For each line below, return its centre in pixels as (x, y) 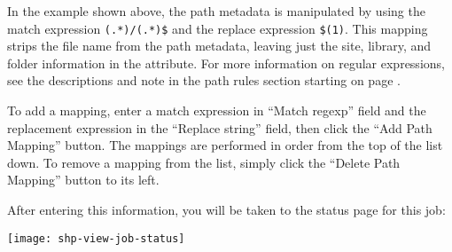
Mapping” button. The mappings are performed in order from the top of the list (225, 145)
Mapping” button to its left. (83, 180)
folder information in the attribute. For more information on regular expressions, (226, 63)
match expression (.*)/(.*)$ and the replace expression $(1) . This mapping (218, 28)
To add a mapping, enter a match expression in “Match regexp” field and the (217, 110)
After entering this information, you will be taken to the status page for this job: (226, 209)
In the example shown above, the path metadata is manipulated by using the (216, 11)
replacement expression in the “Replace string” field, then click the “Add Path (220, 127)
